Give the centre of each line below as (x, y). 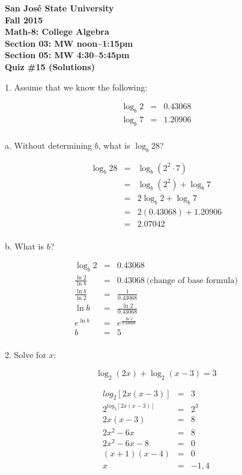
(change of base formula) (192, 280)
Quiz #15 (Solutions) (50, 66)
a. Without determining (49, 145)
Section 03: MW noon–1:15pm (69, 43)
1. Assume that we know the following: (76, 87)
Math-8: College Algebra (57, 31)
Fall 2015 (24, 19)
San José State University (59, 8)
